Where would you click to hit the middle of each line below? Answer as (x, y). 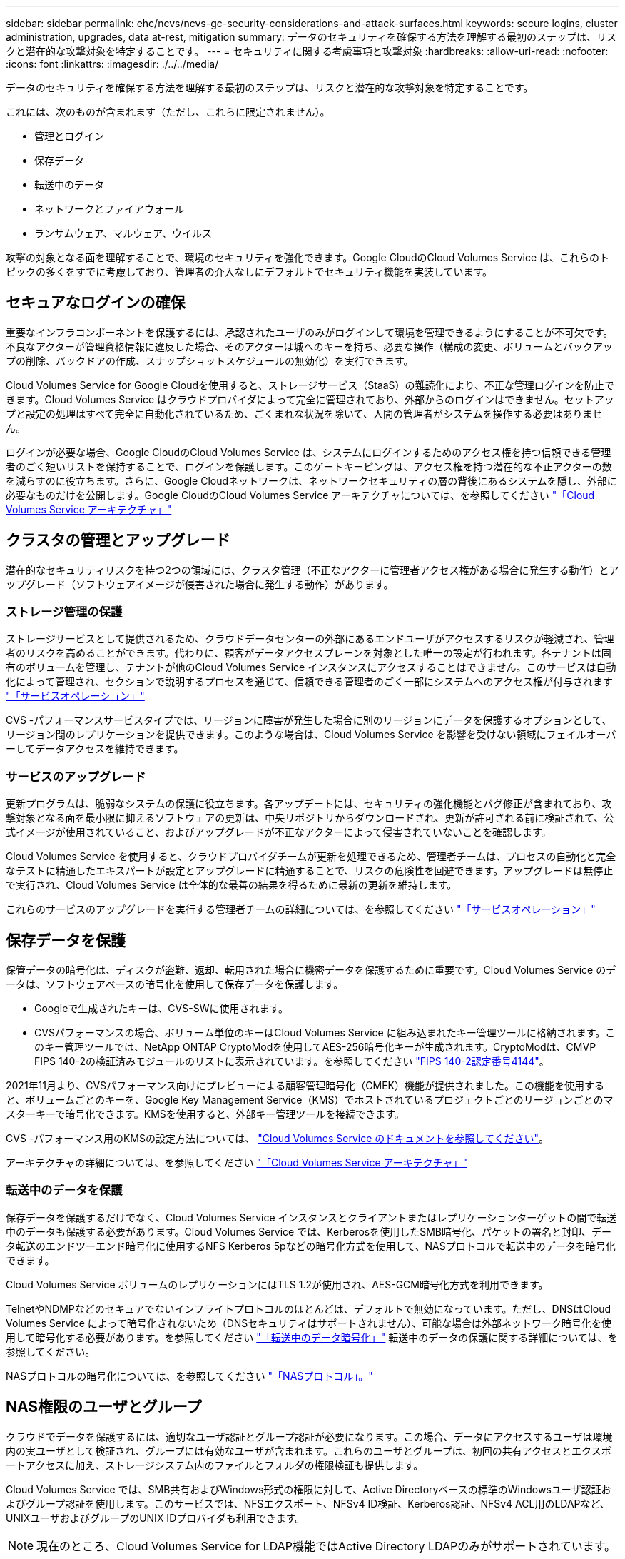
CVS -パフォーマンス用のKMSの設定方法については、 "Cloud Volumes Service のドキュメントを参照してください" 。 (278, 1139)
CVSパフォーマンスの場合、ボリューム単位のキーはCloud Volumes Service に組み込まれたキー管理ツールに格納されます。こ (325, 1033)
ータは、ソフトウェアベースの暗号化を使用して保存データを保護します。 (175, 984)
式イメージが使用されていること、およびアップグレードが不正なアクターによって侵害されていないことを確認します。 (279, 832)
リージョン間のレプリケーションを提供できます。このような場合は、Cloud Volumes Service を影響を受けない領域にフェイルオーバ (311, 735)
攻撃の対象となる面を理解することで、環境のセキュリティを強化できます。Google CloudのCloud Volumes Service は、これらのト (308, 257)
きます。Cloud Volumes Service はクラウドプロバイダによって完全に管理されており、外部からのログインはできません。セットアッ (310, 399)
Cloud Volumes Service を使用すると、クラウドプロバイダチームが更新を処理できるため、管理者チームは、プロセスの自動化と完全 (311, 857)
